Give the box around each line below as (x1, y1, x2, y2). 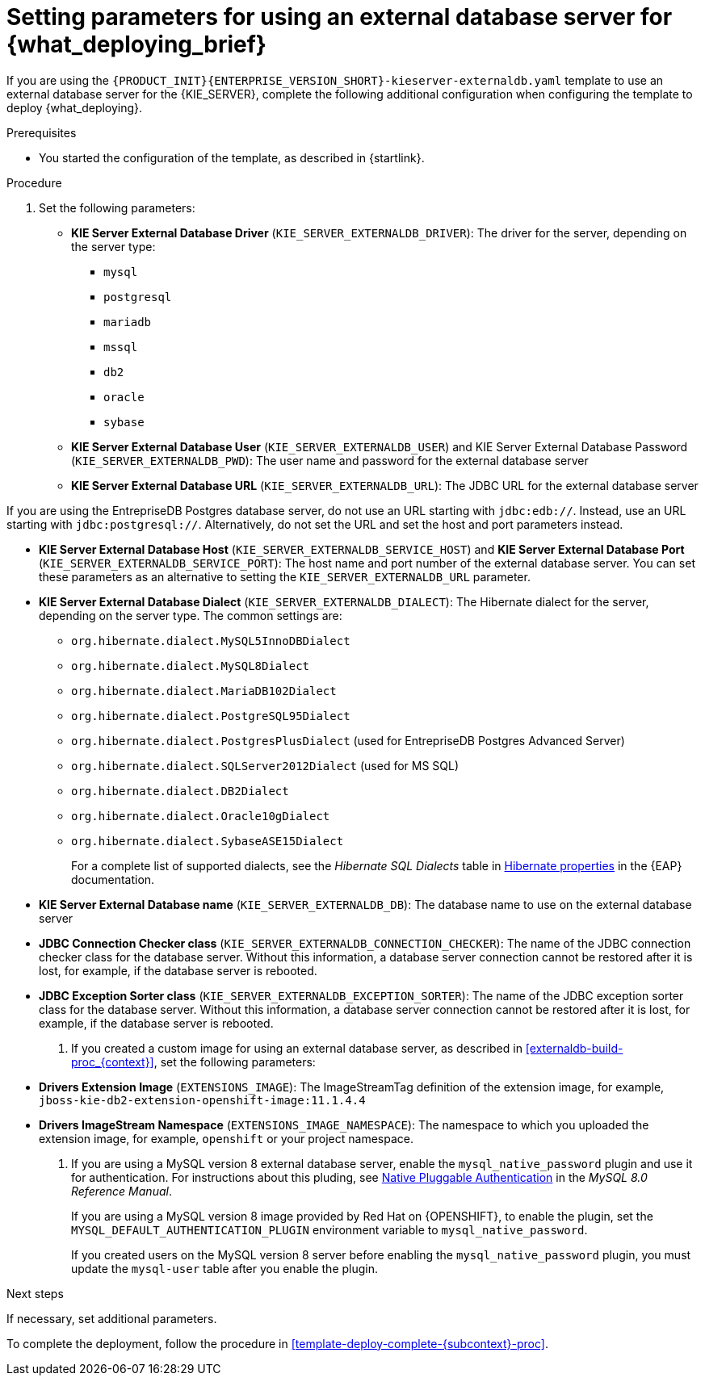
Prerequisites (6, 125, 77, 140)
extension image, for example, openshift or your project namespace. (39, 1131, 414, 1145)
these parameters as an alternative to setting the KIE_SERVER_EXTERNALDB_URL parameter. (39, 569, 531, 584)
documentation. (71, 872, 155, 886)
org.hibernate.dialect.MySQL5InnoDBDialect (71, 634, 350, 647)
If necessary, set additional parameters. (6, 1311, 217, 1325)
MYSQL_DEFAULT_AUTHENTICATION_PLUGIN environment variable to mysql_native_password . (71, 1222, 588, 1237)
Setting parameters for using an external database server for (6, 3, 673, 31)
